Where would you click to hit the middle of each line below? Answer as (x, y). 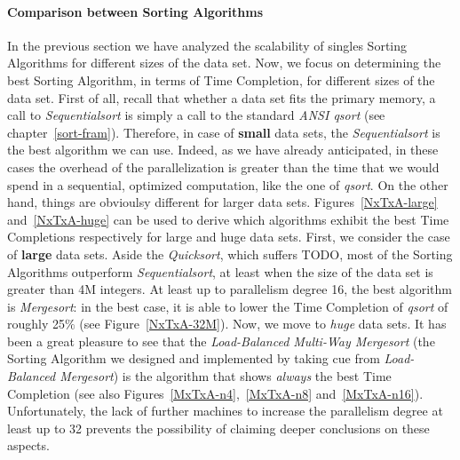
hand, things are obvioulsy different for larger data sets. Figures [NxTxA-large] (222, 202)
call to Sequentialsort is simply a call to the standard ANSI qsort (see (196, 115)
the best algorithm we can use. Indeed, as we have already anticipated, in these (223, 150)
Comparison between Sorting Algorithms (135, 11)
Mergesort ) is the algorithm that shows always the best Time (226, 376)
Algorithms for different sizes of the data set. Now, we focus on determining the (224, 63)
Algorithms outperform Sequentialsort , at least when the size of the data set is (220, 271)
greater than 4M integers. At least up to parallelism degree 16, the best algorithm (230, 289)
